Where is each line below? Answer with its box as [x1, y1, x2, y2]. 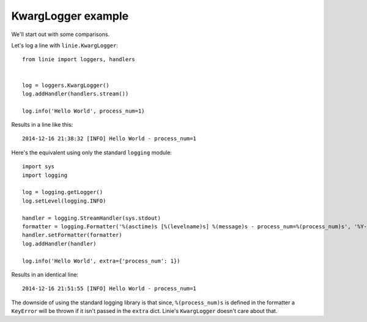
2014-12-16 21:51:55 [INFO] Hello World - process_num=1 [22, 285, 197, 292]
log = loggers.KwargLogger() [22, 81, 109, 89]
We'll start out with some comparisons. [11, 31, 110, 38]
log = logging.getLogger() [22, 189, 103, 196]
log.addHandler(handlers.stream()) [22, 90, 129, 97]
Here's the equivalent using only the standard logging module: [11, 149, 172, 156]
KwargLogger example [11, 9, 128, 23]
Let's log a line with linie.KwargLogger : [11, 42, 119, 49]
